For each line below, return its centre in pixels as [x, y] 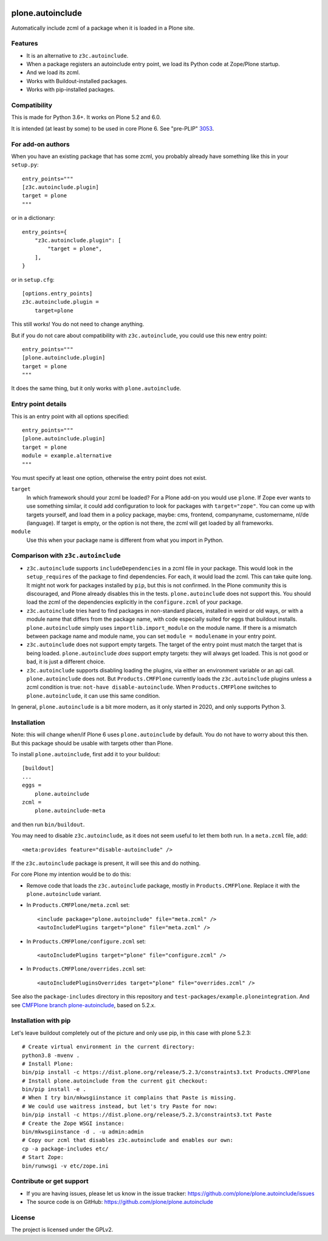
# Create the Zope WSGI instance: [73, 1123]
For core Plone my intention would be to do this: [71, 874]
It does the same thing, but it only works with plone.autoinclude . [96, 388]
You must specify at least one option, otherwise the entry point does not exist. [109, 477]
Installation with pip [41, 1020]
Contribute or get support [50, 1181]
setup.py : [25, 165]
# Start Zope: [43, 1157]
